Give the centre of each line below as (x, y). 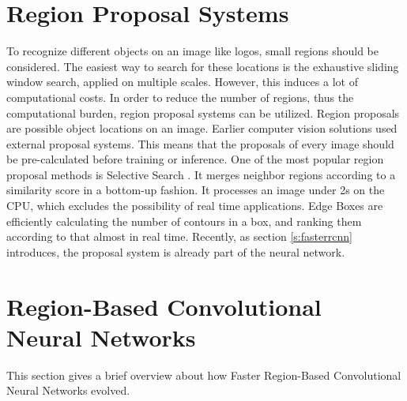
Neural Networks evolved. (68, 390)
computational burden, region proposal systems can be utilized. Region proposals (203, 112)
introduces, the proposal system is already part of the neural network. (176, 251)
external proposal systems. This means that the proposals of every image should (200, 143)
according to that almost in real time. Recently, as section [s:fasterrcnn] (179, 236)
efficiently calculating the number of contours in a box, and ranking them (184, 221)
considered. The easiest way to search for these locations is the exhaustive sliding (203, 66)
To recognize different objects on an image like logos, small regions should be (193, 51)
